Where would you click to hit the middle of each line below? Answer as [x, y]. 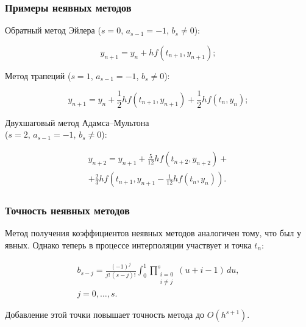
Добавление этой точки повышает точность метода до [105, 315]
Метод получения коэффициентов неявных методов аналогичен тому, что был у [153, 233]
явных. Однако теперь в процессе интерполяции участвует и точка [128, 244]
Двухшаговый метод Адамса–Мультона [77, 122]
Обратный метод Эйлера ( [53, 30]
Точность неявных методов [67, 210]
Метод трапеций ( [38, 75]
